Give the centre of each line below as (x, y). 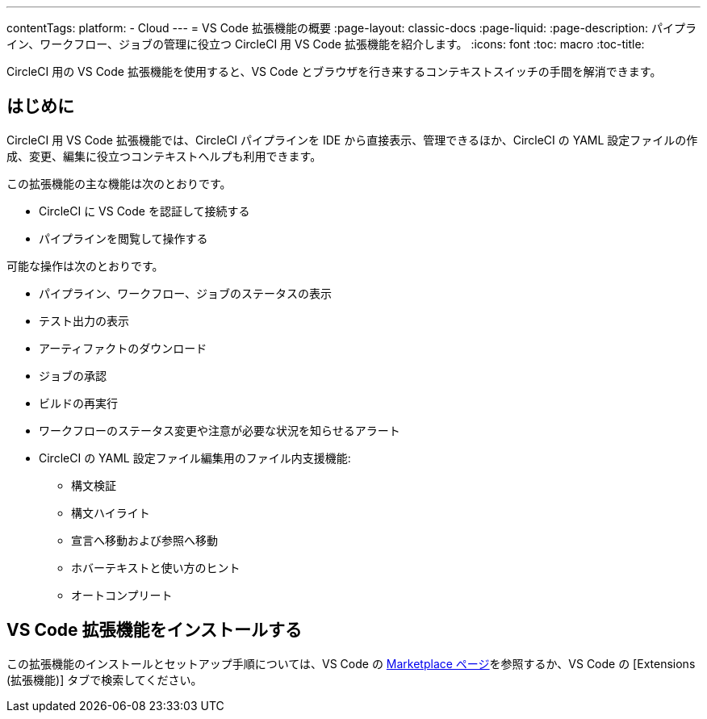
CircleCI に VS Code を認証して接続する (144, 211)
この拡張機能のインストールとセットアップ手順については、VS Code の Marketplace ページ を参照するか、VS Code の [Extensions (351, 663)
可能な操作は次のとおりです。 (85, 265)
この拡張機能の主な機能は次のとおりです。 (119, 183)
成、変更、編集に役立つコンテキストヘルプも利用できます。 (164, 156)
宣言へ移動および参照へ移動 (144, 540)
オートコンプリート (122, 595)
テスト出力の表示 (84, 320)
